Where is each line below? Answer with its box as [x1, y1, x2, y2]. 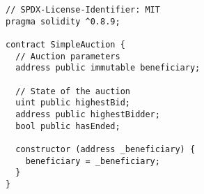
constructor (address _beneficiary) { [15, 144, 196, 154]
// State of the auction [15, 86, 130, 96]
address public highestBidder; [15, 109, 160, 119]
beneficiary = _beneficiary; [25, 156, 160, 166]
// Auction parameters [15, 51, 120, 61]
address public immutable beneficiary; [15, 63, 201, 73]
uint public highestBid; [15, 98, 130, 108]
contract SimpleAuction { [6, 39, 125, 50]
